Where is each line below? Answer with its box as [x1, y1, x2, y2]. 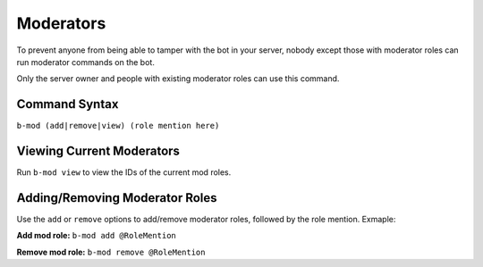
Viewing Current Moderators [16, 144, 181, 159]
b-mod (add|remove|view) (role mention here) [16, 121, 220, 131]
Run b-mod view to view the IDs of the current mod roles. [16, 167, 232, 178]
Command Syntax [16, 96, 119, 112]
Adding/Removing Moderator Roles [16, 190, 218, 205]
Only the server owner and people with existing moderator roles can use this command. [16, 73, 340, 84]
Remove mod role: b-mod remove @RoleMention [16, 246, 206, 257]
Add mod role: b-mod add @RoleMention [16, 230, 176, 241]
